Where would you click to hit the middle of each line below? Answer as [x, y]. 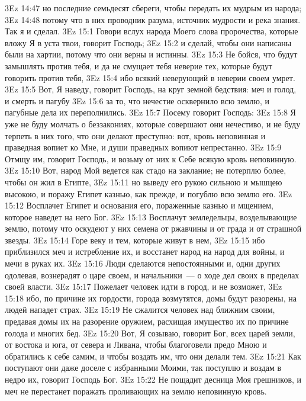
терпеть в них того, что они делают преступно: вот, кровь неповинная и [135, 135]
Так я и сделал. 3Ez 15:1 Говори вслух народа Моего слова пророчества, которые [152, 31]
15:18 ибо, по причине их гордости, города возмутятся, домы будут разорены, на [151, 298]
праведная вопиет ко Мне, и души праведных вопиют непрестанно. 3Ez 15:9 [143, 147]
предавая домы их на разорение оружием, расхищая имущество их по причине [147, 321]
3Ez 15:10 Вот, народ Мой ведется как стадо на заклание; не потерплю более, [146, 170]
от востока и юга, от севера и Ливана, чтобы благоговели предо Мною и [136, 344]
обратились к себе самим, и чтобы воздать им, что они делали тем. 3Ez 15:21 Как [153, 356]
